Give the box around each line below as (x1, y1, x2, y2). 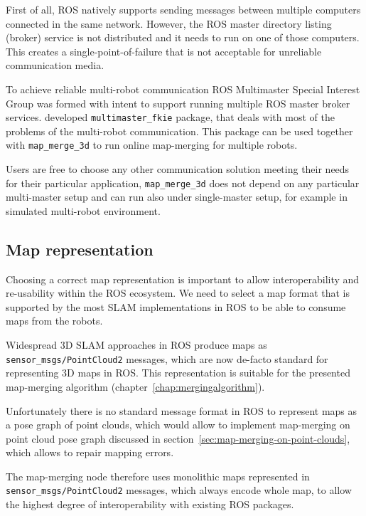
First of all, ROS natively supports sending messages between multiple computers (6, 2, 361, 16)
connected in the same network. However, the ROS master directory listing (6, 16, 332, 31)
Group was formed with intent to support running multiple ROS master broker (6, 95, 350, 110)
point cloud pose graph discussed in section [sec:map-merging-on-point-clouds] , (6, 431, 350, 446)
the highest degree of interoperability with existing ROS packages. (6, 497, 294, 512)
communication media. (6, 58, 104, 73)
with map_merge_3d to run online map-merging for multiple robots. (6, 137, 298, 152)
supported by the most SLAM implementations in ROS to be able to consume (6, 299, 346, 314)
